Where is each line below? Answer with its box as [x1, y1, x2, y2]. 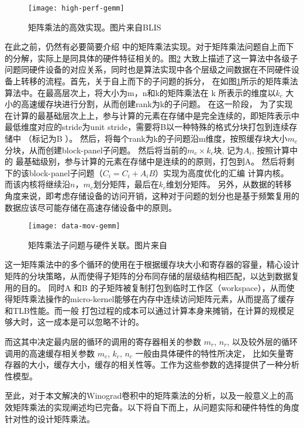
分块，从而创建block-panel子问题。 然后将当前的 [5, 143, 188, 156]
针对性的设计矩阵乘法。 [5, 412, 95, 424]
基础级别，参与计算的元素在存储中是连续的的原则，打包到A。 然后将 [23, 155, 286, 167]
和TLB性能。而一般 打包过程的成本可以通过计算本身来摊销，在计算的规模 [5, 304, 286, 316]
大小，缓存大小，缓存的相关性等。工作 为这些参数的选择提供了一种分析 [29, 358, 299, 371]
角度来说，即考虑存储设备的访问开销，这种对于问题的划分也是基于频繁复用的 [5, 189, 299, 201]
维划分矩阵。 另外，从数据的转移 [166, 178, 292, 190]
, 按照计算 [251, 143, 290, 156]
